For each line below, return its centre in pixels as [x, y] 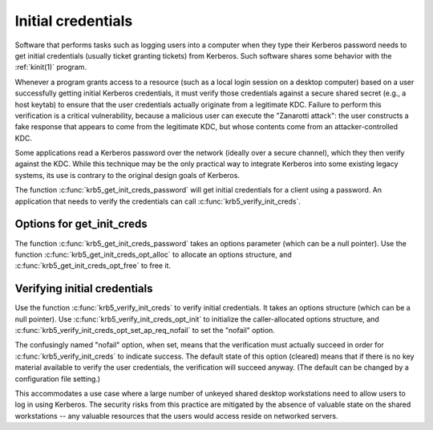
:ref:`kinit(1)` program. [51, 67]
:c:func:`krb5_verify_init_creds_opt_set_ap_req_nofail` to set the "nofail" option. [145, 330]
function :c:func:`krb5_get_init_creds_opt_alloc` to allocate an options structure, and [153, 254]
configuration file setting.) [57, 379]
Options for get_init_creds [81, 224]
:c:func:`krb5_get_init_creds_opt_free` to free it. [93, 266]
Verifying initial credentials [84, 289]
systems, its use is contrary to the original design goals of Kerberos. [127, 175]
